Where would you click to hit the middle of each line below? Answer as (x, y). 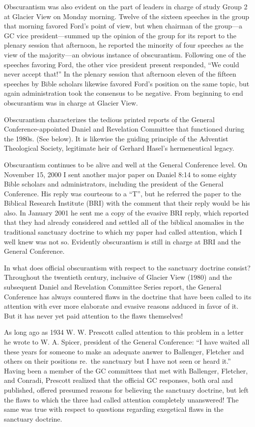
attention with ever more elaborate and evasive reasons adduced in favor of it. (121, 306)
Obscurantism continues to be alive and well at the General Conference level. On (126, 164)
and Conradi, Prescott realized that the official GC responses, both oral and (118, 380)
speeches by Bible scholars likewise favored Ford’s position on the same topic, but (127, 83)
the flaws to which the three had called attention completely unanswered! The (121, 399)
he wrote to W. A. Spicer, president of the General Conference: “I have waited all (127, 342)
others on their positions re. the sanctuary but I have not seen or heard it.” (117, 361)
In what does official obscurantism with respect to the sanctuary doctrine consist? (127, 267)
